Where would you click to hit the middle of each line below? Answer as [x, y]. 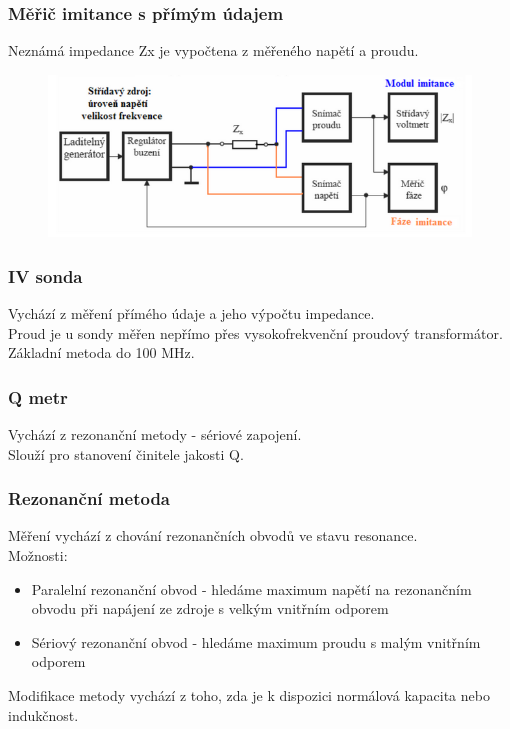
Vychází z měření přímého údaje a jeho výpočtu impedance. [191, 312]
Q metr [38, 396]
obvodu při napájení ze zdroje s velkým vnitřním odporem [210, 608]
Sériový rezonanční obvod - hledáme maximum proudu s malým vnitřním [256, 641]
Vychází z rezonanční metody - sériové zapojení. [155, 433]
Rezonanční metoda [89, 498]
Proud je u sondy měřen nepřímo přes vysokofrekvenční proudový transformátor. [255, 332]
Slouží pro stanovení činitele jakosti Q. [126, 453]
